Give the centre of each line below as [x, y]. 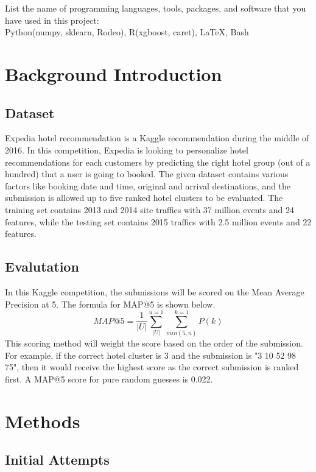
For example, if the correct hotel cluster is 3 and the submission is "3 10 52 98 [151, 355]
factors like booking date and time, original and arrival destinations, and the [148, 185]
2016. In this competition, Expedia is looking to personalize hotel [127, 150]
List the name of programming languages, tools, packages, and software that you [156, 8]
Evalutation [42, 266]
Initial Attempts [57, 460]
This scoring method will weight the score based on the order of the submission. [154, 343]
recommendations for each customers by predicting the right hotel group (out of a [158, 162]
